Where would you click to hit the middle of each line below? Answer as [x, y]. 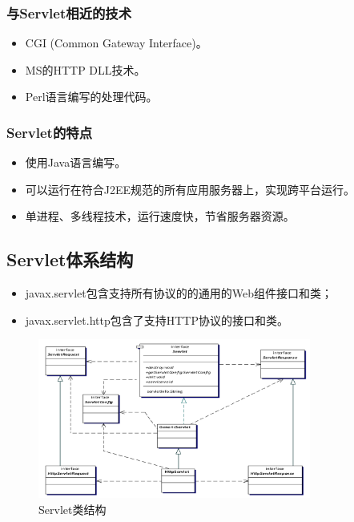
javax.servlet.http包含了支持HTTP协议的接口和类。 [157, 320]
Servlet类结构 [72, 510]
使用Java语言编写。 [76, 162]
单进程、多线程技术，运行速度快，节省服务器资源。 [160, 216]
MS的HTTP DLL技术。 [85, 69]
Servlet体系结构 [70, 259]
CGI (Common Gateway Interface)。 [116, 43]
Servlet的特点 [49, 132]
